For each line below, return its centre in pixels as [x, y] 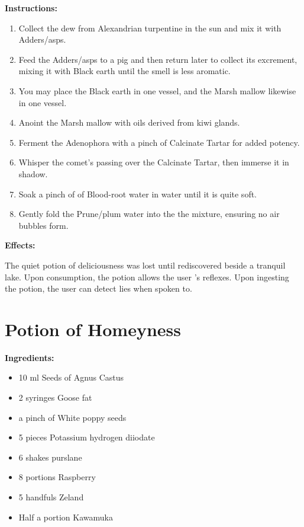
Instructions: [31, 8]
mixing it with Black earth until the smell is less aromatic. [124, 71]
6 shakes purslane [50, 457]
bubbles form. [43, 225]
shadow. [33, 173]
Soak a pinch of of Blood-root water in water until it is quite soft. [138, 194]
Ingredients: [30, 357]
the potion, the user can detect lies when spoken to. [98, 288]
